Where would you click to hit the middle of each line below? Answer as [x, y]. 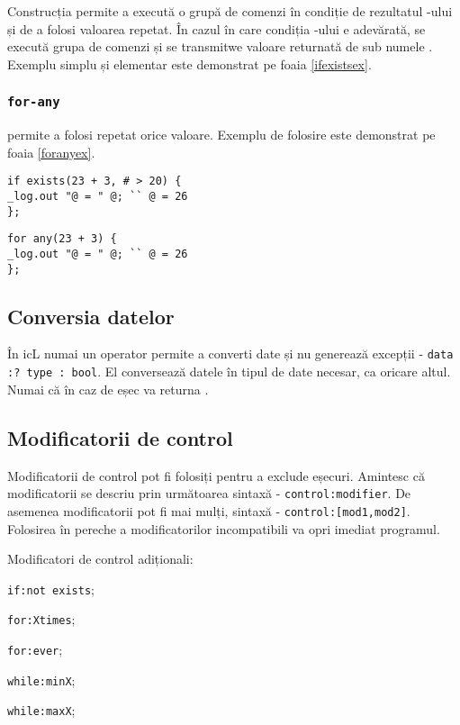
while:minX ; [41, 680]
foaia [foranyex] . [51, 152]
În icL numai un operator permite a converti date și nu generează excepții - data [230, 353]
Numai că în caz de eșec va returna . [108, 389]
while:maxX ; [41, 710]
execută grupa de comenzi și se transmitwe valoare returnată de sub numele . [220, 46]
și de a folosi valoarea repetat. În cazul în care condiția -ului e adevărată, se [216, 28]
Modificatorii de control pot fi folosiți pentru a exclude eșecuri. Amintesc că [216, 475]
